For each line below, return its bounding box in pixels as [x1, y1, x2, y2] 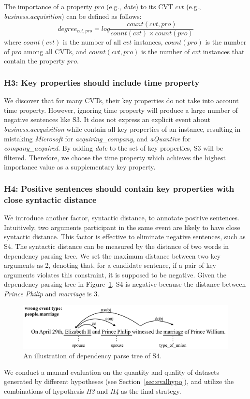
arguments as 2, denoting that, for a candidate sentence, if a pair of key [4, 260, 217, 270]
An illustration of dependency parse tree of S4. [23, 351, 162, 361]
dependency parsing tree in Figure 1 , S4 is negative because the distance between [4, 279, 246, 289]
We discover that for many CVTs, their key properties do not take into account [4, 95, 239, 106]
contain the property [4, 56, 65, 66]
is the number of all [62, 37, 121, 47]
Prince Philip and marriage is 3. [4, 288, 100, 298]
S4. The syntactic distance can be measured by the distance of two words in [4, 241, 229, 251]
